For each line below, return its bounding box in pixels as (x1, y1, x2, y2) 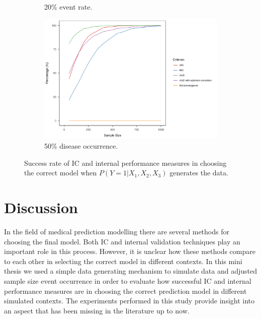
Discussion (4, 197, 78, 217)
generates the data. (169, 167, 228, 178)
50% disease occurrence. (44, 141, 118, 151)
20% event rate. (44, 2, 93, 12)
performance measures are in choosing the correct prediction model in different (4, 285, 247, 296)
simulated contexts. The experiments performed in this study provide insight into (4, 295, 255, 306)
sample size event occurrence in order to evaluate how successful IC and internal (4, 275, 251, 286)
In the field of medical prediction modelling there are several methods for (4, 226, 229, 236)
